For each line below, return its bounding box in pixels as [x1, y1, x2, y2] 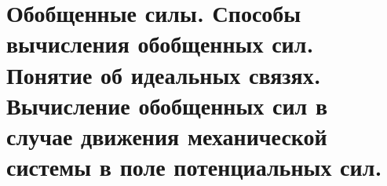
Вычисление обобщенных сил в [6, 89, 328, 121]
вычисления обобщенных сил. [6, 27, 314, 60]
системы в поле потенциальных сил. [6, 151, 382, 183]
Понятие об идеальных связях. [6, 58, 321, 90]
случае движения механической [6, 119, 327, 151]
